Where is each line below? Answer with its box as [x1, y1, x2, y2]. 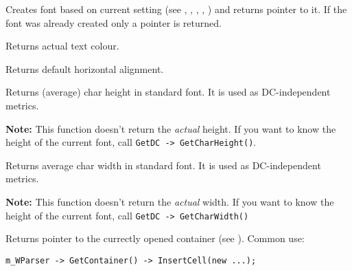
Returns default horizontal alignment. [5, 61, 164, 76]
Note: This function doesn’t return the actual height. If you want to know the [5, 121, 336, 135]
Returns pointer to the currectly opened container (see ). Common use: [5, 231, 305, 246]
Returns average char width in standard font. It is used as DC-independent [5, 158, 321, 172]
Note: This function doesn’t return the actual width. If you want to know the [5, 195, 334, 208]
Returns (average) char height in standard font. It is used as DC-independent [5, 85, 331, 99]
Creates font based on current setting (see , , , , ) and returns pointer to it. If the [5, 2, 347, 16]
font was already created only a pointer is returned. [5, 15, 222, 30]
